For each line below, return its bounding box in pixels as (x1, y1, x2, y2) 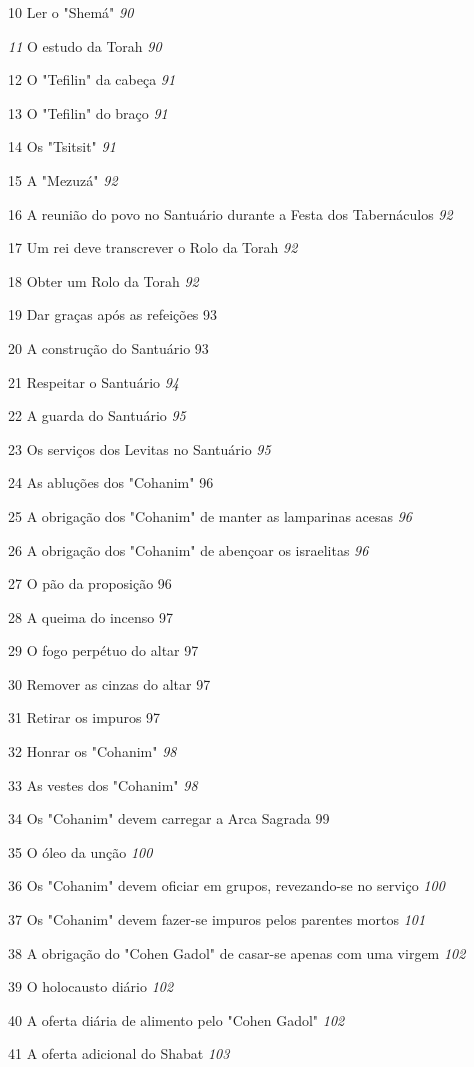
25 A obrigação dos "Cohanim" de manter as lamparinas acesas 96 (8, 505, 413, 526)
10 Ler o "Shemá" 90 (8, 2, 134, 22)
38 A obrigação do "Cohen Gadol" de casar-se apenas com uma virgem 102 (8, 942, 466, 963)
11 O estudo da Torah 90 (8, 35, 162, 56)
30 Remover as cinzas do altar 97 (8, 673, 211, 694)
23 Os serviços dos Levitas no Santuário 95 (8, 438, 271, 459)
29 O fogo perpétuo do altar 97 (8, 640, 199, 661)
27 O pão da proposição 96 (8, 573, 172, 594)
